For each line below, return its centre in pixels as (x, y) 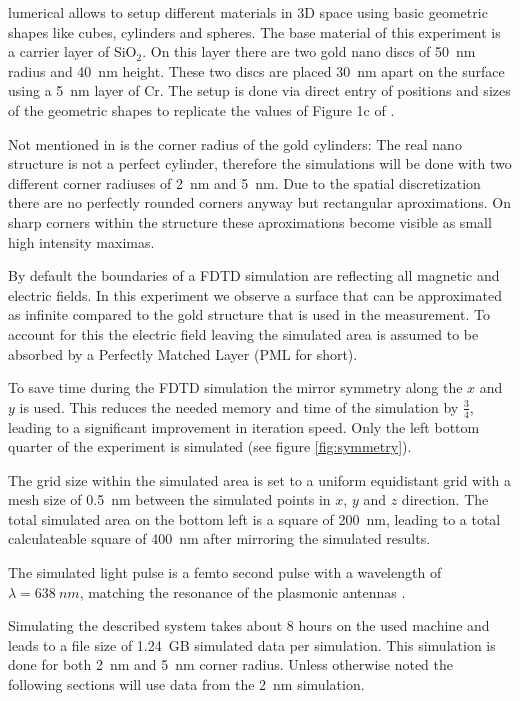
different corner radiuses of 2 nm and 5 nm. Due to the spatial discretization (244, 182)
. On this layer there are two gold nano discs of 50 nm (309, 51)
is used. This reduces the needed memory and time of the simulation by (239, 406)
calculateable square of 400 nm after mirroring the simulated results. (219, 538)
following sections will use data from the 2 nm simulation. (186, 684)
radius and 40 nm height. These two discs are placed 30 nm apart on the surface (256, 70)
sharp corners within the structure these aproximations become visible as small (250, 221)
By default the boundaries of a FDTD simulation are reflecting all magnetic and (254, 275)
